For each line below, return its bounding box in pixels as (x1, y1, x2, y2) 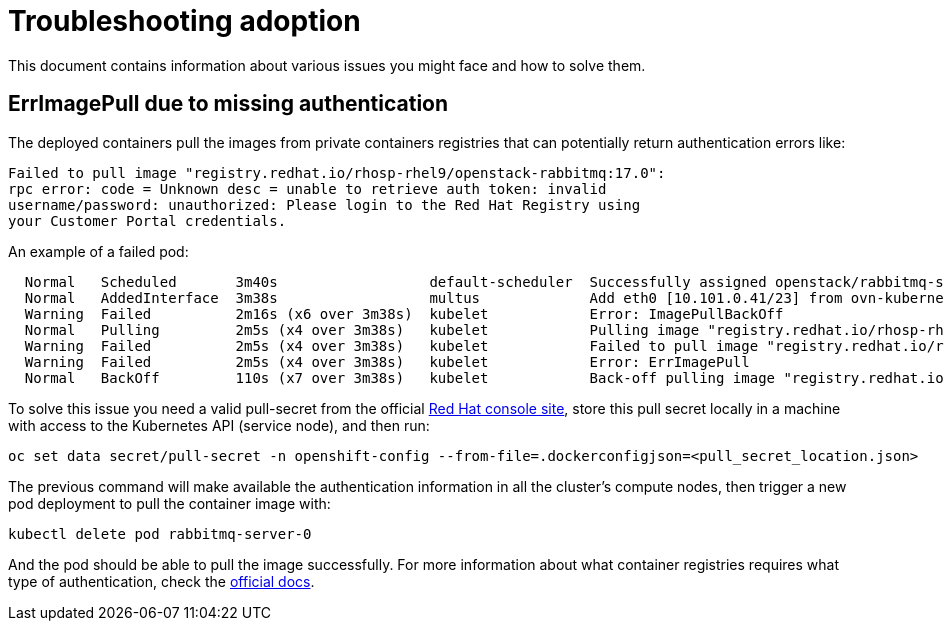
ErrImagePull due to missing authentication (8, 91, 449, 117)
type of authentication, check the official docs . (8, 572, 315, 590)
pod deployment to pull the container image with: (8, 494, 331, 512)
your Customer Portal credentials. (8, 212, 287, 229)
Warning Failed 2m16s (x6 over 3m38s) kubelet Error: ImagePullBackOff (24, 305, 784, 322)
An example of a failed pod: (8, 242, 189, 260)
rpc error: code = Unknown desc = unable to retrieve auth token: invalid (8, 180, 607, 197)
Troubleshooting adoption (8, 4, 361, 38)
